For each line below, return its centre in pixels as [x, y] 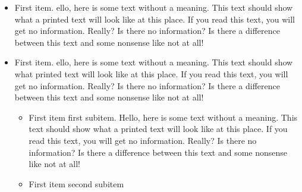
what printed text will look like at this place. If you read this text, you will [151, 73]
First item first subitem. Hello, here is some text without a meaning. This [163, 117]
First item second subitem [76, 183]
